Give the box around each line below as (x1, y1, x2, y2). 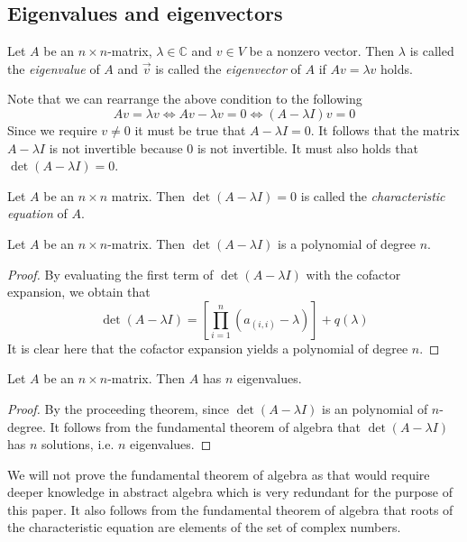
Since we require (7, 120, 97, 139)
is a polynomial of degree (278, 234, 417, 253)
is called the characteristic (300, 186, 445, 205)
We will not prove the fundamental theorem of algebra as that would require (7, 464, 430, 483)
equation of (7, 204, 68, 223)
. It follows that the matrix (310, 120, 460, 139)
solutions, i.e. (41, 435, 114, 454)
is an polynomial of (322, 399, 428, 418)
